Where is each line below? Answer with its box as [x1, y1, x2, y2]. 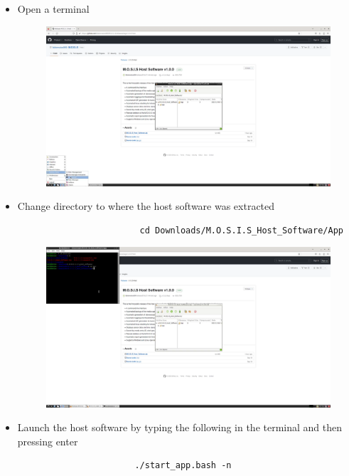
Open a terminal [17, 1, 90, 16]
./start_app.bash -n [134, 460, 232, 471]
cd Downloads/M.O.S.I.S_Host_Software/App [139, 225, 343, 236]
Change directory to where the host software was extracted [17, 199, 275, 213]
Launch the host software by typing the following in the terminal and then [17, 420, 343, 435]
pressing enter [17, 433, 78, 448]
